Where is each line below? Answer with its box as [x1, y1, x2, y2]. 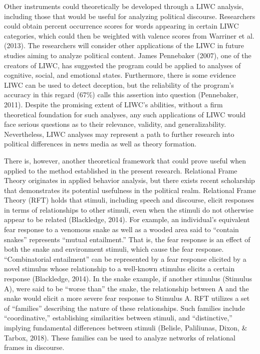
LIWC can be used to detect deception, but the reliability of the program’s [4, 79, 234, 90]
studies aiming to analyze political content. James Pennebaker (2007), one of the [4, 50, 251, 60]
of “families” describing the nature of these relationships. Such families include [4, 302, 245, 313]
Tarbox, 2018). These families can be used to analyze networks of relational [4, 332, 236, 342]
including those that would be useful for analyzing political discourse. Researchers [4, 11, 255, 21]
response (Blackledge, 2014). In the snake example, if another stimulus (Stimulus [4, 273, 252, 284]
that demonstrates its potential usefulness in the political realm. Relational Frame [4, 185, 256, 195]
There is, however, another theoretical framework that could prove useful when [4, 155, 246, 165]
